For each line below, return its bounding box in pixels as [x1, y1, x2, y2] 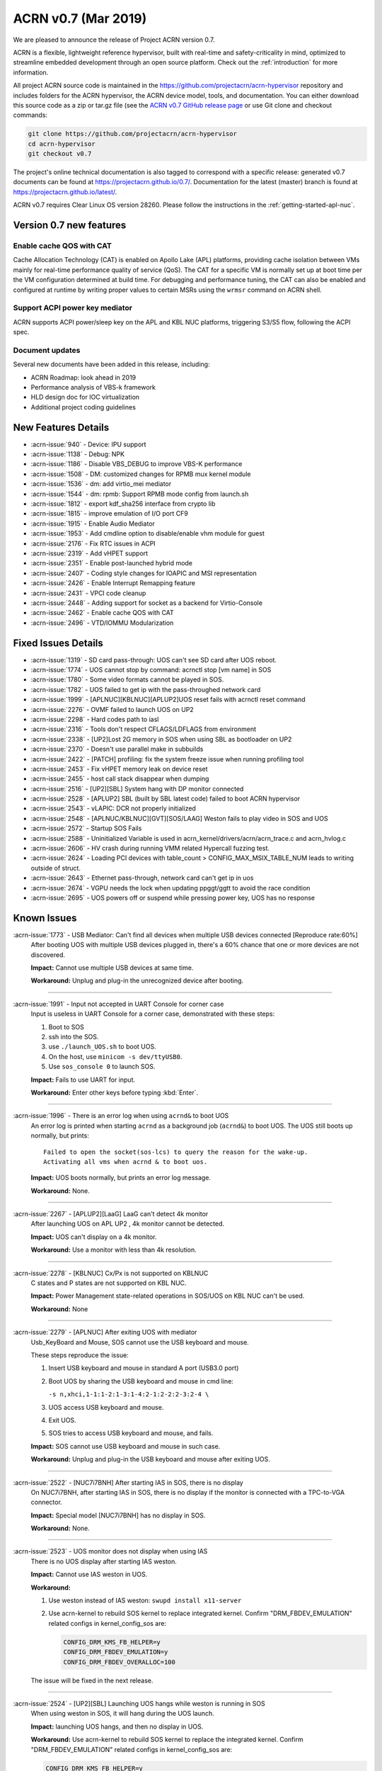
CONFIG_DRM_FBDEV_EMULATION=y [63, 1648, 168, 1656]
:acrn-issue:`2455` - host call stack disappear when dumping [30, 774, 209, 783]
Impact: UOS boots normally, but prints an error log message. [30, 1173, 212, 1182]
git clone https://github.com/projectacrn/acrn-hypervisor [28, 130, 237, 138]
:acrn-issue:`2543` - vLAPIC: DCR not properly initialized [30, 804, 196, 813]
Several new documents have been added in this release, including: [13, 360, 210, 368]
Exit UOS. [48, 1415, 77, 1424]
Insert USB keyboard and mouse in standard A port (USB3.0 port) [48, 1364, 239, 1372]
